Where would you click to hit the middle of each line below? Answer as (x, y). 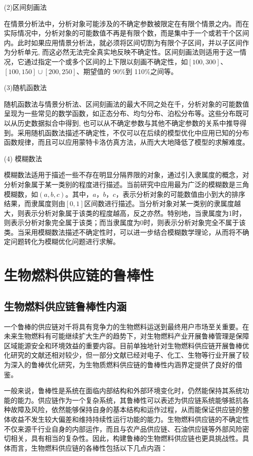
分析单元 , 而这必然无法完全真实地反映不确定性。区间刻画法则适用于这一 (125, 52)
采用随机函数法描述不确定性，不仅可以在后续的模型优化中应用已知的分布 (133, 132)
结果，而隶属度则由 (35, 203)
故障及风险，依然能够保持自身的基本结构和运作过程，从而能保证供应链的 (126, 409)
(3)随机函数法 (25, 87)
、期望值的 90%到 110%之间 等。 (127, 71)
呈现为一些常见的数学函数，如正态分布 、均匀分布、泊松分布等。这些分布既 (123, 113)
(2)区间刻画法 (25, 7)
